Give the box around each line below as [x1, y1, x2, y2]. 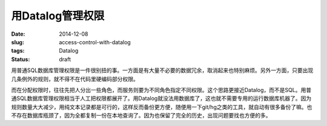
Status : [11, 55, 30, 63]
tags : [11, 47, 25, 55]
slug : [11, 38, 24, 45]
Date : [11, 30, 25, 38]
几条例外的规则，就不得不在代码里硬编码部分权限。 [11, 75, 139, 82]
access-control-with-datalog [59, 38, 131, 45]
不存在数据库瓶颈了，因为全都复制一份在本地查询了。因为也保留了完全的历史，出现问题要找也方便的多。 [11, 112, 271, 119]
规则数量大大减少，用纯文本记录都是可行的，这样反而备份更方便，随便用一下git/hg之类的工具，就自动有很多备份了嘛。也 [11, 103, 312, 110]
